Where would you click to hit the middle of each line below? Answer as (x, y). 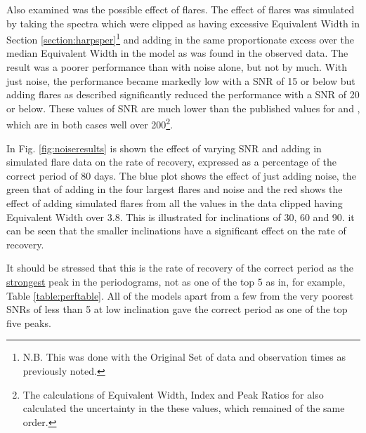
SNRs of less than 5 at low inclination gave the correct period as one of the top (177, 309)
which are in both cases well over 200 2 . (90, 124)
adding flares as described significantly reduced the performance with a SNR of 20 (183, 94)
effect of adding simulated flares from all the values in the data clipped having (175, 203)
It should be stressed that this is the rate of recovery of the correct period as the (180, 268)
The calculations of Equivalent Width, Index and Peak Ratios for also (173, 394)
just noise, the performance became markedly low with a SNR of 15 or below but (181, 80)
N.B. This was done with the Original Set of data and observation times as (184, 357)
